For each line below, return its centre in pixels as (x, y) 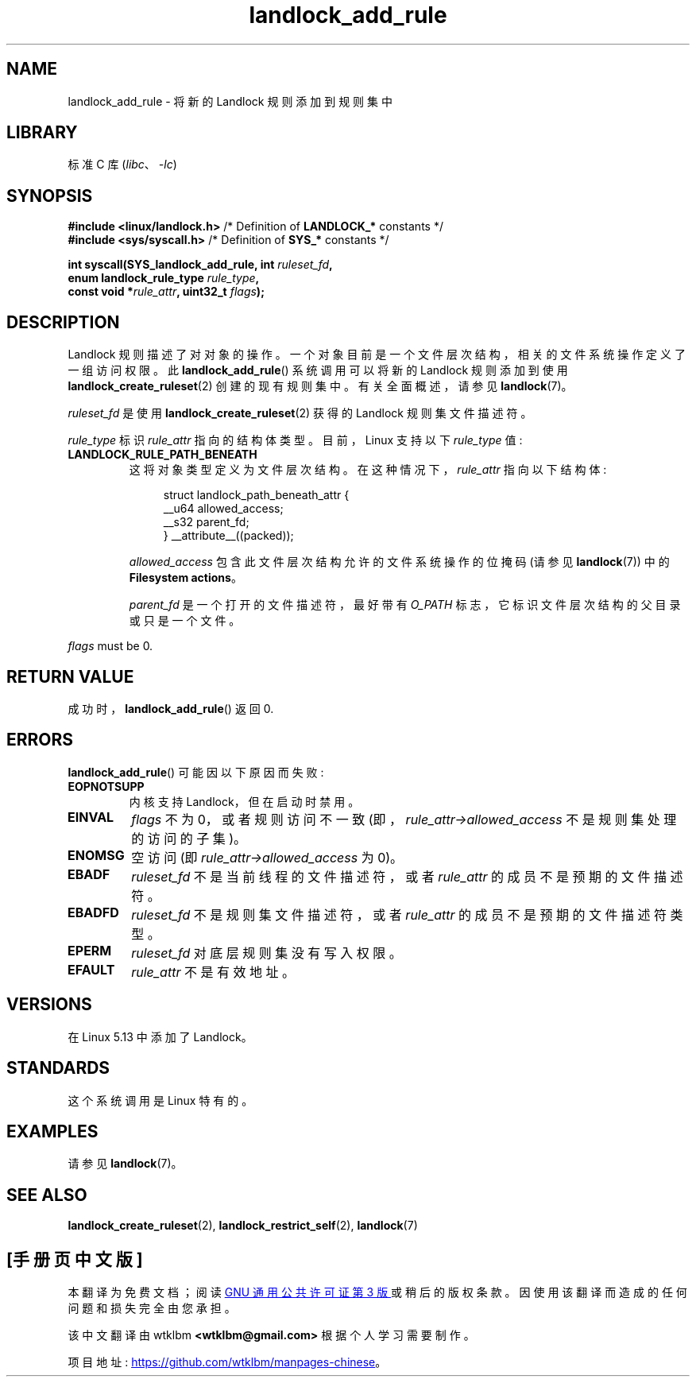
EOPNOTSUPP (106, 786)
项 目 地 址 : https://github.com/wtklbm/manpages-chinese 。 (227, 1362)
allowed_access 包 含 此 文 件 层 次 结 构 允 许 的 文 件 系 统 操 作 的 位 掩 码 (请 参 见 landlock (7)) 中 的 (399, 562)
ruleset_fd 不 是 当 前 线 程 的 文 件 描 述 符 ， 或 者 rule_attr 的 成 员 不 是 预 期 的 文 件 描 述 (407, 876)
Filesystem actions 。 (186, 578)
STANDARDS (58, 1068)
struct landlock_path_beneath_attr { (256, 495)
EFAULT (91, 969)
